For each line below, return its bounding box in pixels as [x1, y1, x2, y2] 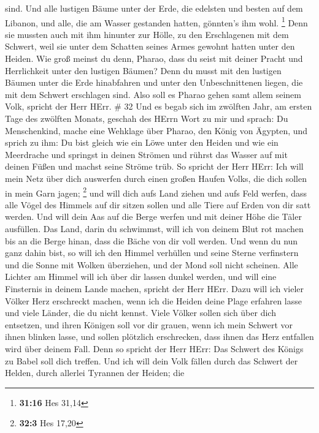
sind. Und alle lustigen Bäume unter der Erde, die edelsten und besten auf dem [5, 2, 303, 14]
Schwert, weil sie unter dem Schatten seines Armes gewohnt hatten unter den [5, 40, 295, 53]
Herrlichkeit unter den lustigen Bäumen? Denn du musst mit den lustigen [5, 64, 282, 77]
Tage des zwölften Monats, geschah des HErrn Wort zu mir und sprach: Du [5, 112, 288, 124]
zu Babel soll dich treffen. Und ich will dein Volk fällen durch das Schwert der [5, 354, 298, 367]
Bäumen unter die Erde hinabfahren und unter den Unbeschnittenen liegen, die [5, 76, 303, 89]
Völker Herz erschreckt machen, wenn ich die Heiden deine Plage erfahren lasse [5, 294, 302, 307]
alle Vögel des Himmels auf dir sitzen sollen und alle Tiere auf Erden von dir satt [5, 198, 311, 211]
